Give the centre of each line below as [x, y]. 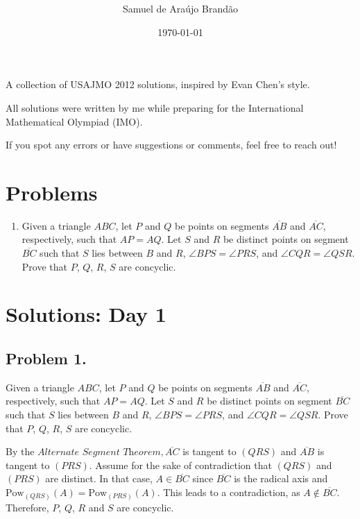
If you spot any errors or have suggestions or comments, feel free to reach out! [171, 145]
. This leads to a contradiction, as [229, 492]
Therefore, [27, 507]
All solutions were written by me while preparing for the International [155, 107]
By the [20, 451]
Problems [52, 192]
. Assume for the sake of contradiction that [180, 465]
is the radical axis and [281, 478]
